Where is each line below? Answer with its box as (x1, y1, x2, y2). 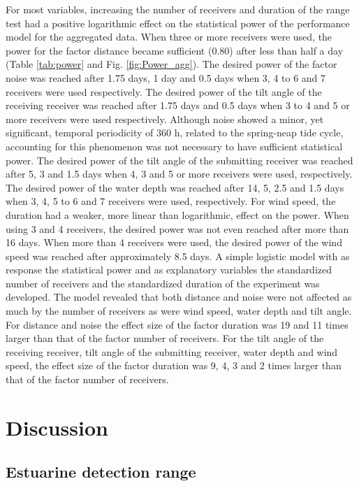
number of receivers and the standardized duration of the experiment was (6, 276, 320, 290)
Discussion (6, 413, 108, 441)
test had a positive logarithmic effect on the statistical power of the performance (6, 15, 350, 30)
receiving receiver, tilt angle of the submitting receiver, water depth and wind (6, 344, 338, 359)
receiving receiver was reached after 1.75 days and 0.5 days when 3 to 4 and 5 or (6, 98, 350, 113)
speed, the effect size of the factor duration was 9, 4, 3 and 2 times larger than (6, 358, 342, 373)
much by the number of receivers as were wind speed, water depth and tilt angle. (6, 303, 352, 318)
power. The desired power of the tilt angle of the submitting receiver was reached (6, 152, 353, 167)
